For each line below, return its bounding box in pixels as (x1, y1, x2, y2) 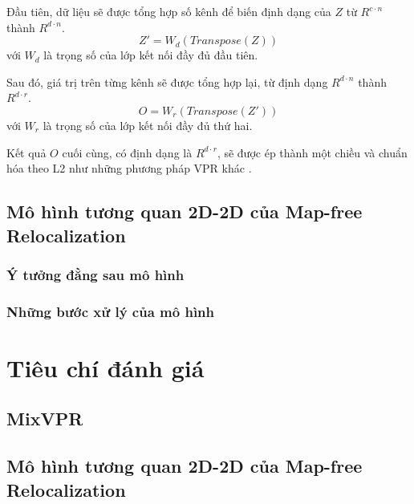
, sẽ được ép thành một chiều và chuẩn (217, 144, 408, 161)
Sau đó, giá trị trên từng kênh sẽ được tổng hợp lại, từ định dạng (6, 73, 328, 90)
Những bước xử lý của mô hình (6, 301, 215, 321)
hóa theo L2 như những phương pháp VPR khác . (6, 160, 252, 177)
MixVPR (6, 406, 83, 431)
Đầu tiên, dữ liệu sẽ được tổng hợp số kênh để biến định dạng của (6, 3, 331, 19)
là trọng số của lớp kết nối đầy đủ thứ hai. (43, 116, 253, 133)
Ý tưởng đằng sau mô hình (6, 264, 185, 284)
